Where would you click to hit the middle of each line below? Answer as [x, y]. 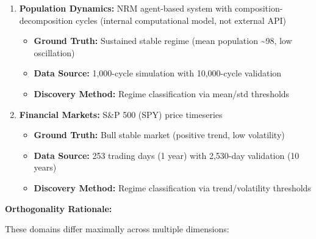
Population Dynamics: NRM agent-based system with [126, 8]
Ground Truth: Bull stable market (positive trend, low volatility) [159, 135]
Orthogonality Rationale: [59, 208]
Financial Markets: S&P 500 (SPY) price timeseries [121, 114]
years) [45, 167]
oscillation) [54, 52]
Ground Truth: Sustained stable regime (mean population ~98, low [163, 41]
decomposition [46, 20]
